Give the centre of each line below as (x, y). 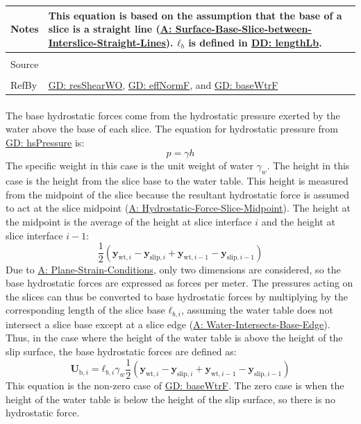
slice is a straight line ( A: (110, 29)
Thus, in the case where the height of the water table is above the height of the (174, 338)
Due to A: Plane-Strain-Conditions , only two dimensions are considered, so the (173, 269)
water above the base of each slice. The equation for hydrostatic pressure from (172, 129)
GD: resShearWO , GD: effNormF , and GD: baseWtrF (163, 84)
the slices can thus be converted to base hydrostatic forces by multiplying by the (177, 296)
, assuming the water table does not (257, 310)
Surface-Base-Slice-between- (243, 29)
